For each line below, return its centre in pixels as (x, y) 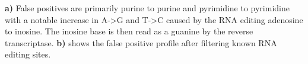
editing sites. (28, 54)
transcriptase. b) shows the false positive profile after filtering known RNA (141, 42)
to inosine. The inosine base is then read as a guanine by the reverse (129, 31)
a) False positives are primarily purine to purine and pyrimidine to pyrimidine (147, 8)
